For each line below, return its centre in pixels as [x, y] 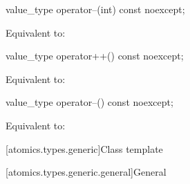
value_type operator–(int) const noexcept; [95, 9]
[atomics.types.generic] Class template [84, 148]
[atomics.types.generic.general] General [86, 172]
